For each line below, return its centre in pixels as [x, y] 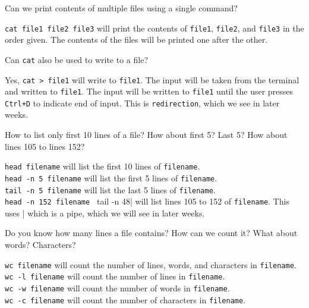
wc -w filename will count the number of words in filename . [117, 287]
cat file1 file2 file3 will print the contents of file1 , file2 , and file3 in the [154, 28]
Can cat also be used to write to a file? [76, 59]
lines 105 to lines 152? [45, 146]
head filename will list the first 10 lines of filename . [103, 166]
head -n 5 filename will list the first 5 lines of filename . [111, 177]
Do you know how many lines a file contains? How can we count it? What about [151, 233]
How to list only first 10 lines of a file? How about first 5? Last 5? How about [146, 135]
